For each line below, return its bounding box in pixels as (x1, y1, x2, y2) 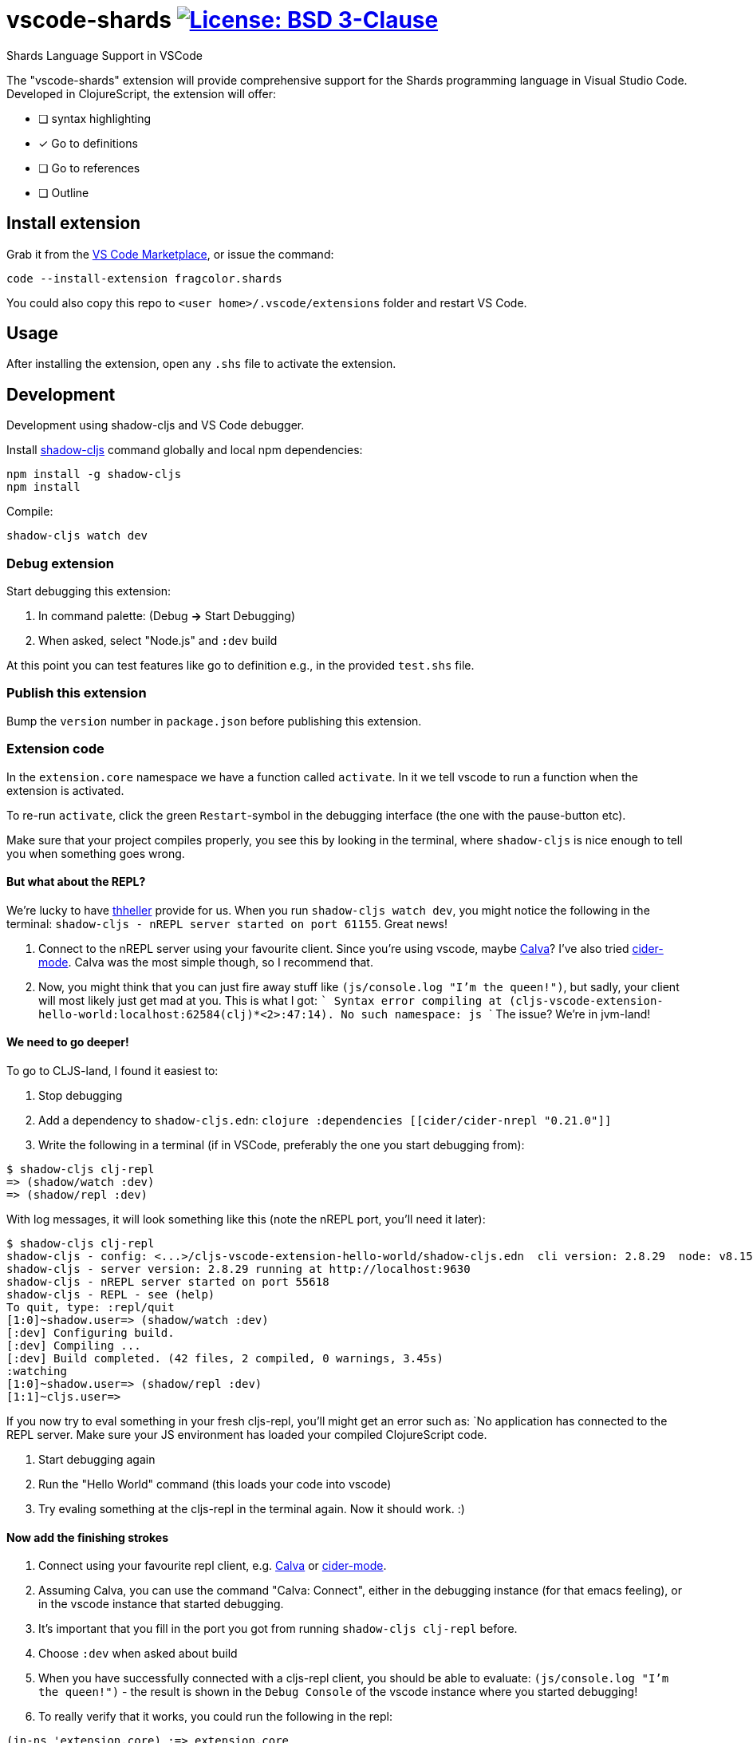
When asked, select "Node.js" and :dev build (38, 634, 278, 648)
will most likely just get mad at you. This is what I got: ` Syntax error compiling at (38, 993, 503, 1007)
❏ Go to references (38, 160, 140, 175)
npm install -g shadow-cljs (6, 468, 182, 481)
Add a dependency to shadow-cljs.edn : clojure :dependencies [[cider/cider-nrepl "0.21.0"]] (38, 1113, 612, 1127)
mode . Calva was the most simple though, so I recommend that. (38, 955, 373, 969)
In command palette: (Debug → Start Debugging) (38, 609, 296, 623)
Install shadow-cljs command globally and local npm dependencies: (6, 443, 363, 457)
